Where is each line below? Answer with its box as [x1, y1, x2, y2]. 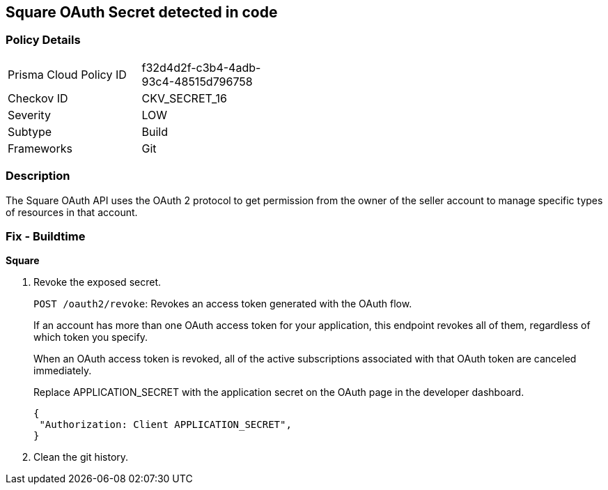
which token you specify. [33, 331, 148, 344]
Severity [8, 107, 51, 122]
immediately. [33, 365, 92, 377]
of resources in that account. [6, 206, 138, 218]
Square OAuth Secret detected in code [6, 3, 278, 21]
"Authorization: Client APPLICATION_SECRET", [39, 419, 292, 431]
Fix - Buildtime [6, 229, 86, 243]
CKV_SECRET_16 [141, 91, 227, 105]
